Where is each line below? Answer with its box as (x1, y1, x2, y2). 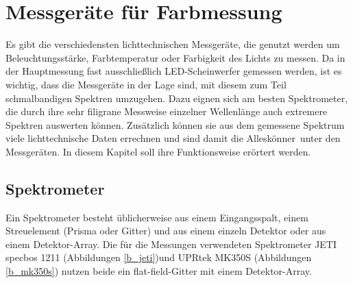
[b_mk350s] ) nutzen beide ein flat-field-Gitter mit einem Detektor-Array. (5, 264, 312, 278)
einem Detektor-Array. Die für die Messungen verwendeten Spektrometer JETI (5, 236, 337, 251)
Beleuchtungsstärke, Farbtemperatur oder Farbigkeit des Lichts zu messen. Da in (5, 50, 345, 64)
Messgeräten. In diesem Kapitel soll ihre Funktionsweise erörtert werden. (5, 144, 311, 158)
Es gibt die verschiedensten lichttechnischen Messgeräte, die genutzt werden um (5, 37, 340, 51)
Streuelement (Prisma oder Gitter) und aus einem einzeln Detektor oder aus (5, 223, 326, 238)
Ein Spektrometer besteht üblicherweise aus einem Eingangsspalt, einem (5, 210, 308, 224)
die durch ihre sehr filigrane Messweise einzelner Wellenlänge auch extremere (5, 104, 328, 119)
